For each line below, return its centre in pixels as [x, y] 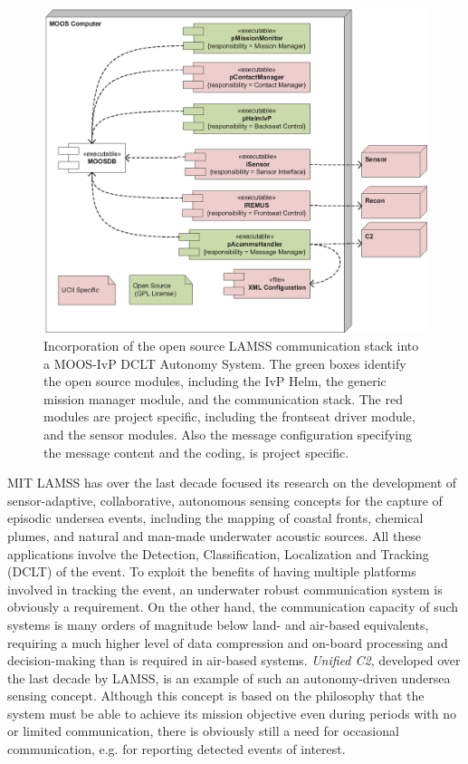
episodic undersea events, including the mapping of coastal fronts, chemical [215, 518]
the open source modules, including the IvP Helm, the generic [215, 381]
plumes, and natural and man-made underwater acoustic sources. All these [215, 535]
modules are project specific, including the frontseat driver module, [229, 416]
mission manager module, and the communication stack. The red [223, 398]
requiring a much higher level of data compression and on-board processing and [228, 642]
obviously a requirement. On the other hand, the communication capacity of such [233, 607]
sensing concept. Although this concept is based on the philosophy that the [216, 696]
